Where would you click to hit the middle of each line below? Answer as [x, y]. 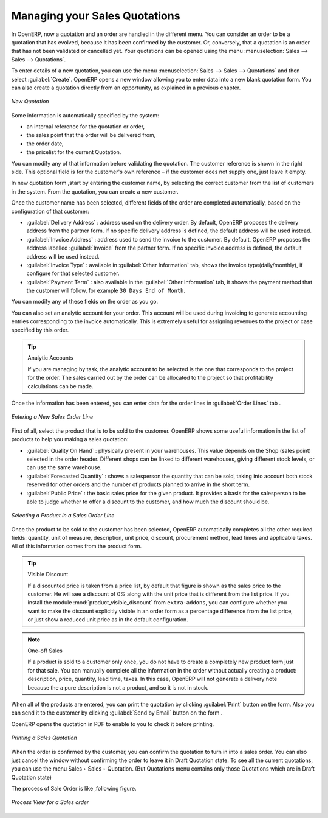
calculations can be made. [60, 386]
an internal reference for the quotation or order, [86, 127]
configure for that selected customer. [73, 273]
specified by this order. [40, 330]
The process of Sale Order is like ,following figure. [74, 789]
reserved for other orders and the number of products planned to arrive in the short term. [138, 484]
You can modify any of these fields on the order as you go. [84, 302]
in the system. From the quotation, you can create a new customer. [95, 191]
